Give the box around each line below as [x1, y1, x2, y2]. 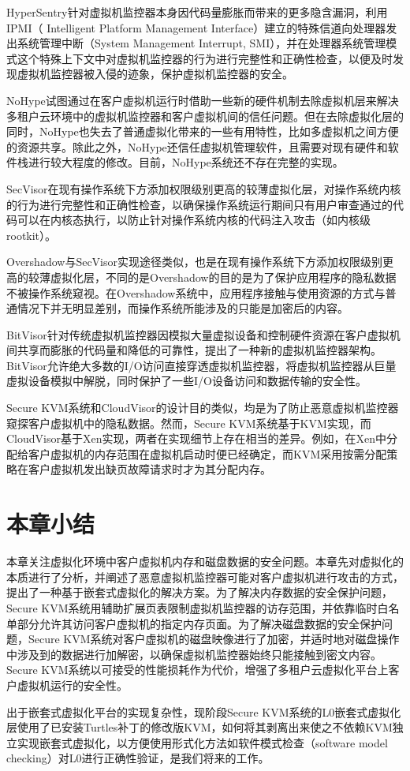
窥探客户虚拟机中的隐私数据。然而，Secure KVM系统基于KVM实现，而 [6, 414, 371, 431]
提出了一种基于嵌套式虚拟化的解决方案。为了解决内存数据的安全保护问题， [6, 584, 393, 601]
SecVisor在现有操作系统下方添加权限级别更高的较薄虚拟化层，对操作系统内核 [6, 180, 401, 196]
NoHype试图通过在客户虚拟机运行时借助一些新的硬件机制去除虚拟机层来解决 [6, 92, 399, 108]
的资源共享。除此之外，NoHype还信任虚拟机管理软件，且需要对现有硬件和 [6, 138, 388, 155]
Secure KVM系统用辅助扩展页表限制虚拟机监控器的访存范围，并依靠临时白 [6, 599, 389, 616]
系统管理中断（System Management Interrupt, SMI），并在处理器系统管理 [17, 35, 386, 51]
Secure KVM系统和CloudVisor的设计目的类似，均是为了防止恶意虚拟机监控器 [6, 399, 399, 416]
